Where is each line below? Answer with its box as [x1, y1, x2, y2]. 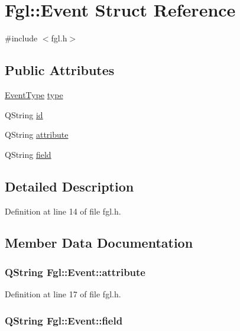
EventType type [5, 88, 63, 100]
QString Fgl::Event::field [5, 313, 123, 327]
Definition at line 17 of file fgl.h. [5, 288, 121, 300]
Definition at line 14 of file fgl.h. [5, 205, 121, 217]
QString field [5, 148, 51, 160]
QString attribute [5, 128, 69, 141]
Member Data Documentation [5, 233, 193, 252]
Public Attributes [5, 61, 115, 79]
